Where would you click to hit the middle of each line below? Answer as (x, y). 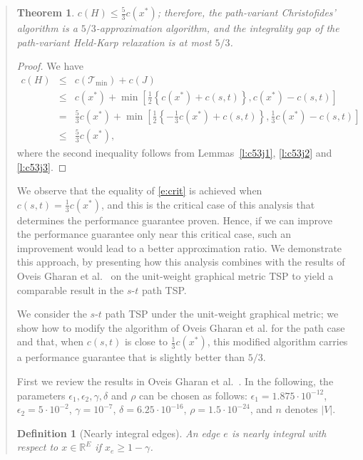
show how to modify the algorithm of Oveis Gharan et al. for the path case (181, 327)
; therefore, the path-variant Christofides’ (246, 12)
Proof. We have (50, 66)
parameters (41, 395)
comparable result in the (70, 289)
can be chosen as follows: (193, 395)
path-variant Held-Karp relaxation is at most (114, 42)
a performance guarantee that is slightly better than (131, 357)
